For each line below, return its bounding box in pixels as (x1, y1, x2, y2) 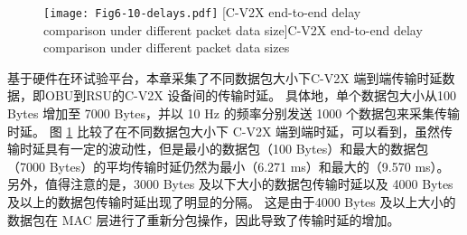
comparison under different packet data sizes (43, 38, 290, 57)
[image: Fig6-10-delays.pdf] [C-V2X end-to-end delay (43, 3, 361, 21)
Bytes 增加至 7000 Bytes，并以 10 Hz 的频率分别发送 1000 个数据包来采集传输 (7, 104, 460, 123)
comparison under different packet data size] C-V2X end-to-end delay (43, 20, 423, 39)
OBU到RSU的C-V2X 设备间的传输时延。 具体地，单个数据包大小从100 (44, 86, 456, 105)
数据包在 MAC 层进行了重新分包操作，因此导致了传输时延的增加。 (7, 210, 400, 229)
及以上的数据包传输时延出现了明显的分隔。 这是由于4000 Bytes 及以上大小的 (7, 193, 456, 211)
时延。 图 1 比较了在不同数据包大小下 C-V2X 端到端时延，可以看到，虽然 (7, 121, 441, 140)
